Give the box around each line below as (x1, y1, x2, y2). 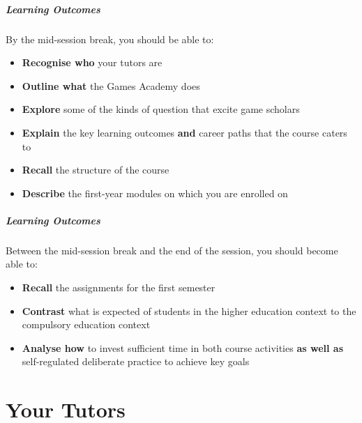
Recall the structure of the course (22, 162, 169, 177)
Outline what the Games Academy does (22, 78, 200, 93)
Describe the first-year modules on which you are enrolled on (22, 185, 288, 200)
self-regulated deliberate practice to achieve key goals (22, 354, 250, 369)
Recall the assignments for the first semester (22, 280, 216, 295)
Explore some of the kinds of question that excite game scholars (22, 102, 300, 116)
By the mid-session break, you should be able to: (6, 31, 214, 46)
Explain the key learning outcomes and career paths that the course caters (22, 125, 347, 139)
